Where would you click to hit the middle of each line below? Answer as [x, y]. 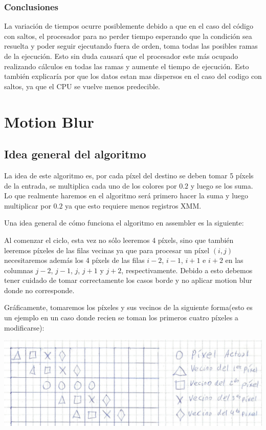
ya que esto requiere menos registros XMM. [133, 205]
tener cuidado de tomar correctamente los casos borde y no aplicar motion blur [128, 280]
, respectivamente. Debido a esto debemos [187, 270]
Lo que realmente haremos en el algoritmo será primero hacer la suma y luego [126, 196]
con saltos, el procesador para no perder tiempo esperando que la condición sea [128, 36]
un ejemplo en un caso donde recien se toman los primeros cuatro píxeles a [121, 318]
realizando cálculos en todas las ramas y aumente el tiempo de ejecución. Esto [127, 66]
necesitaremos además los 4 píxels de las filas [74, 260]
